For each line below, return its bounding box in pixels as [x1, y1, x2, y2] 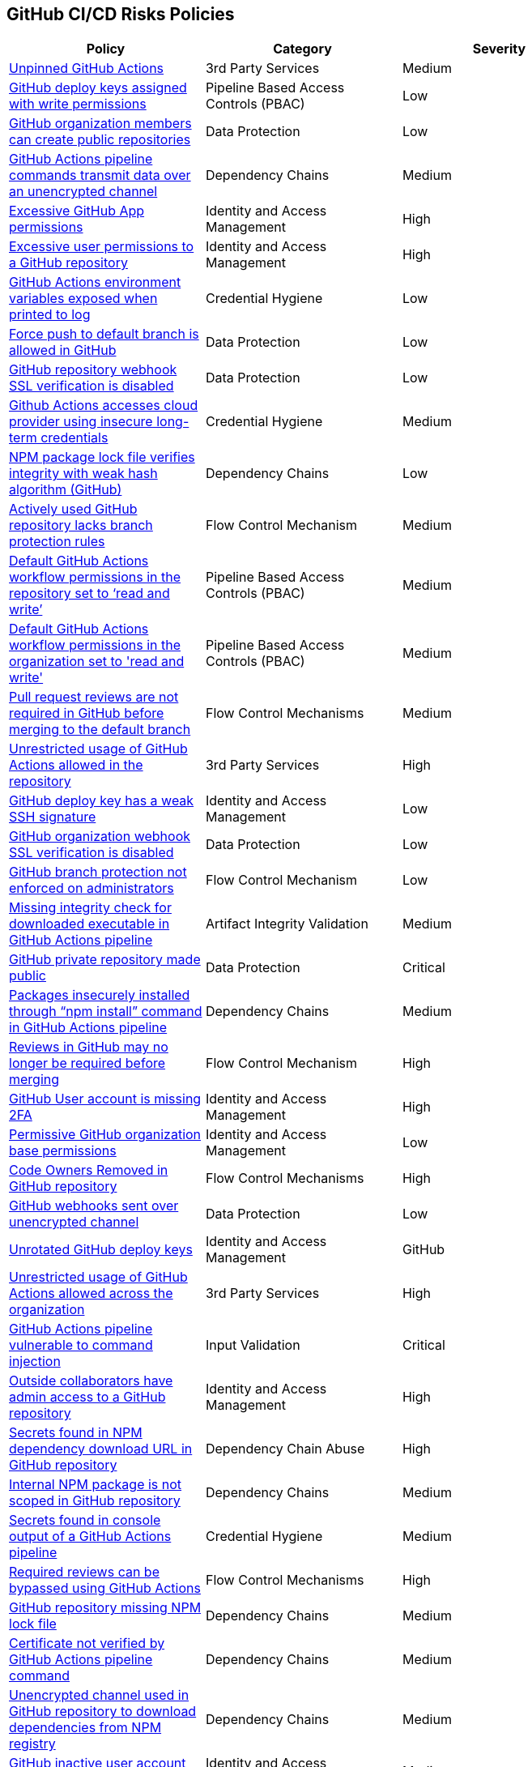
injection [9, 1353, 61, 1370]
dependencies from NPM [9, 1719, 162, 1736]
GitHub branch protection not [9, 864, 187, 881]
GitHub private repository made [9, 951, 201, 968]
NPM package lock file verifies [9, 449, 195, 466]
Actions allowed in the [9, 757, 143, 774]
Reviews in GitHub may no [9, 1039, 168, 1056]
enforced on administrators [9, 880, 174, 897]
